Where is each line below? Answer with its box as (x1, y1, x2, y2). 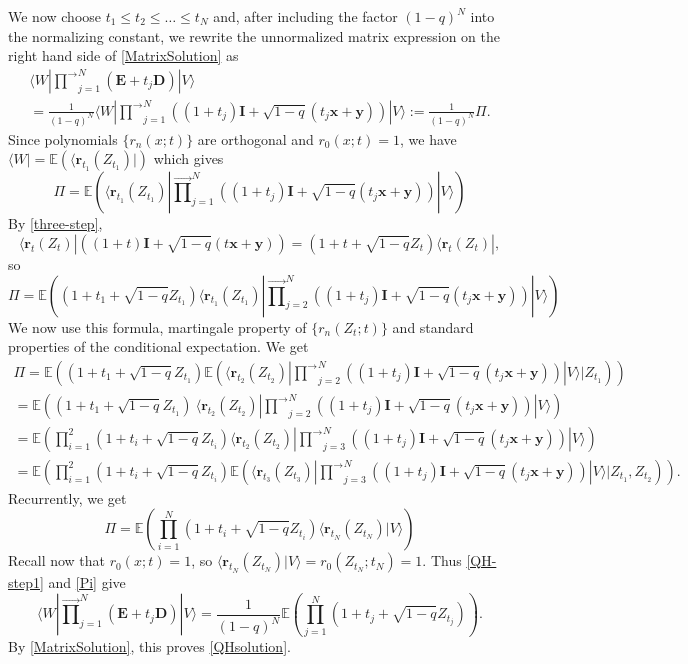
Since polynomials (8, 128, 118, 149)
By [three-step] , (8, 213, 103, 234)
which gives (153, 148, 224, 169)
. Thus (422, 550, 462, 571)
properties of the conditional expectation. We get (8, 336, 309, 357)
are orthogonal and (197, 128, 314, 149)
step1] (8, 572, 44, 593)
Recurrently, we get (8, 487, 127, 508)
